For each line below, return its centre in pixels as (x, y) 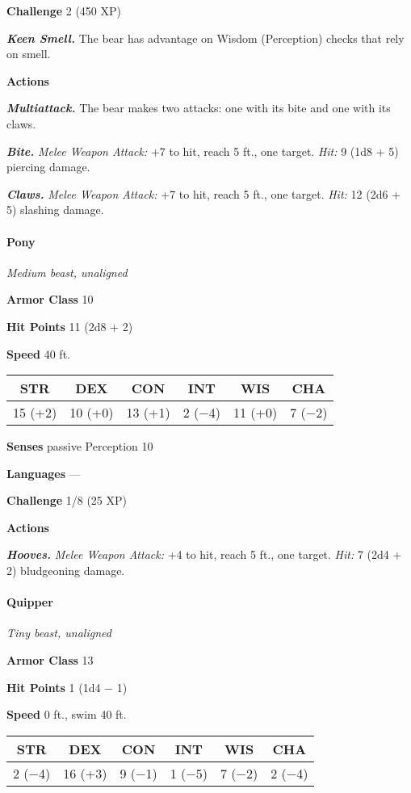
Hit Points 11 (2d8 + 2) (70, 326)
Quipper (30, 602)
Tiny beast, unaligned (59, 633)
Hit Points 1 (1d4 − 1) (67, 687)
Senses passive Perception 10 (80, 446)
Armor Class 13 (50, 660)
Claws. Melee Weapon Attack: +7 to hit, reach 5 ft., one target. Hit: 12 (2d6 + (203, 193)
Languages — (44, 473)
